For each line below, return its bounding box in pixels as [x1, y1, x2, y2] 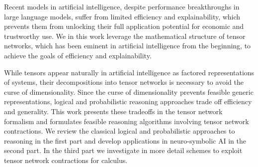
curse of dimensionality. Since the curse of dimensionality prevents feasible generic [4, 86, 254, 97]
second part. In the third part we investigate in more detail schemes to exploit [4, 145, 243, 156]
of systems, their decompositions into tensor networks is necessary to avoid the [4, 77, 244, 87]
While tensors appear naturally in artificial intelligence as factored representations [4, 67, 255, 77]
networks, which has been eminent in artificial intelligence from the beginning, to [4, 40, 251, 51]
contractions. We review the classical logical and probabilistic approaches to [4, 126, 235, 136]
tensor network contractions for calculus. [4, 155, 128, 165]
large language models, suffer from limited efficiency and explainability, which [4, 11, 241, 21]
